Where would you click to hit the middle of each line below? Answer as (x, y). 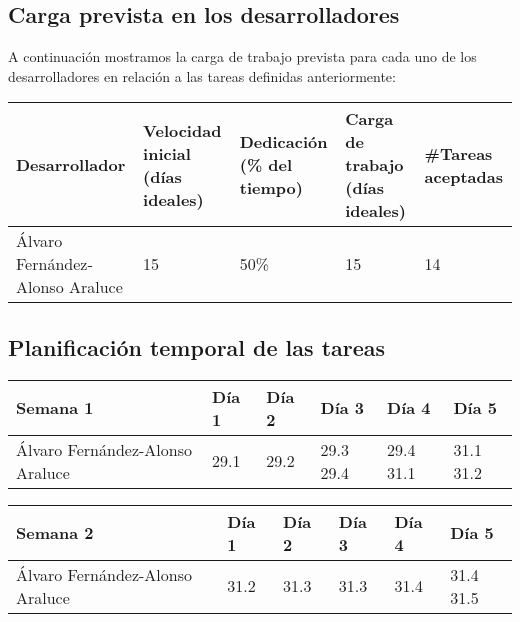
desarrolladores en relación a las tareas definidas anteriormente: (202, 75)
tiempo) (271, 188)
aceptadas (463, 176)
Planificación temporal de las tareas (197, 346)
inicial (167, 153)
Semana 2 (55, 533)
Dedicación (283, 142)
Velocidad (182, 130)
